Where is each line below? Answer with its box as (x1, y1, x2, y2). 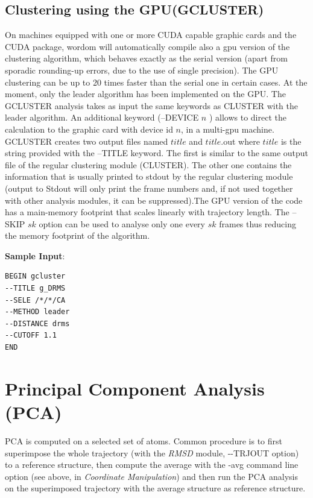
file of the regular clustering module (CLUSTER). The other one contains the (5, 158, 292, 171)
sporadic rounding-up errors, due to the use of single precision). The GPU (5, 63, 279, 76)
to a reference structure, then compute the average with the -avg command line (5, 458, 299, 471)
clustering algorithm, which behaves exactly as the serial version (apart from (5, 52, 288, 65)
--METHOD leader (5, 307, 70, 317)
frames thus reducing (219, 217, 296, 230)
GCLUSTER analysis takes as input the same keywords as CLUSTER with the (5, 99, 298, 112)
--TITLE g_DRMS (5, 284, 66, 293)
